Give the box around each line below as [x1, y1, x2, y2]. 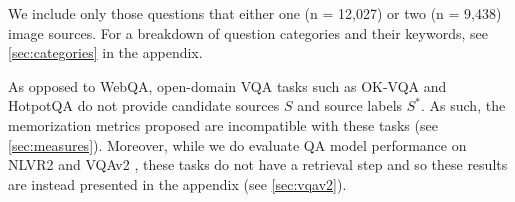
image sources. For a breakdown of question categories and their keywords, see [8, 22, 488, 43]
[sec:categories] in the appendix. [8, 42, 203, 63]
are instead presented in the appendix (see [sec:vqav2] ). [8, 173, 347, 194]
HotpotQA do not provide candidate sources [8, 95, 280, 116]
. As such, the [421, 95, 506, 116]
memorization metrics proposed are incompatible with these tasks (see [8, 114, 438, 135]
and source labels [297, 95, 403, 116]
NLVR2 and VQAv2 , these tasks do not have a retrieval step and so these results [8, 154, 508, 175]
